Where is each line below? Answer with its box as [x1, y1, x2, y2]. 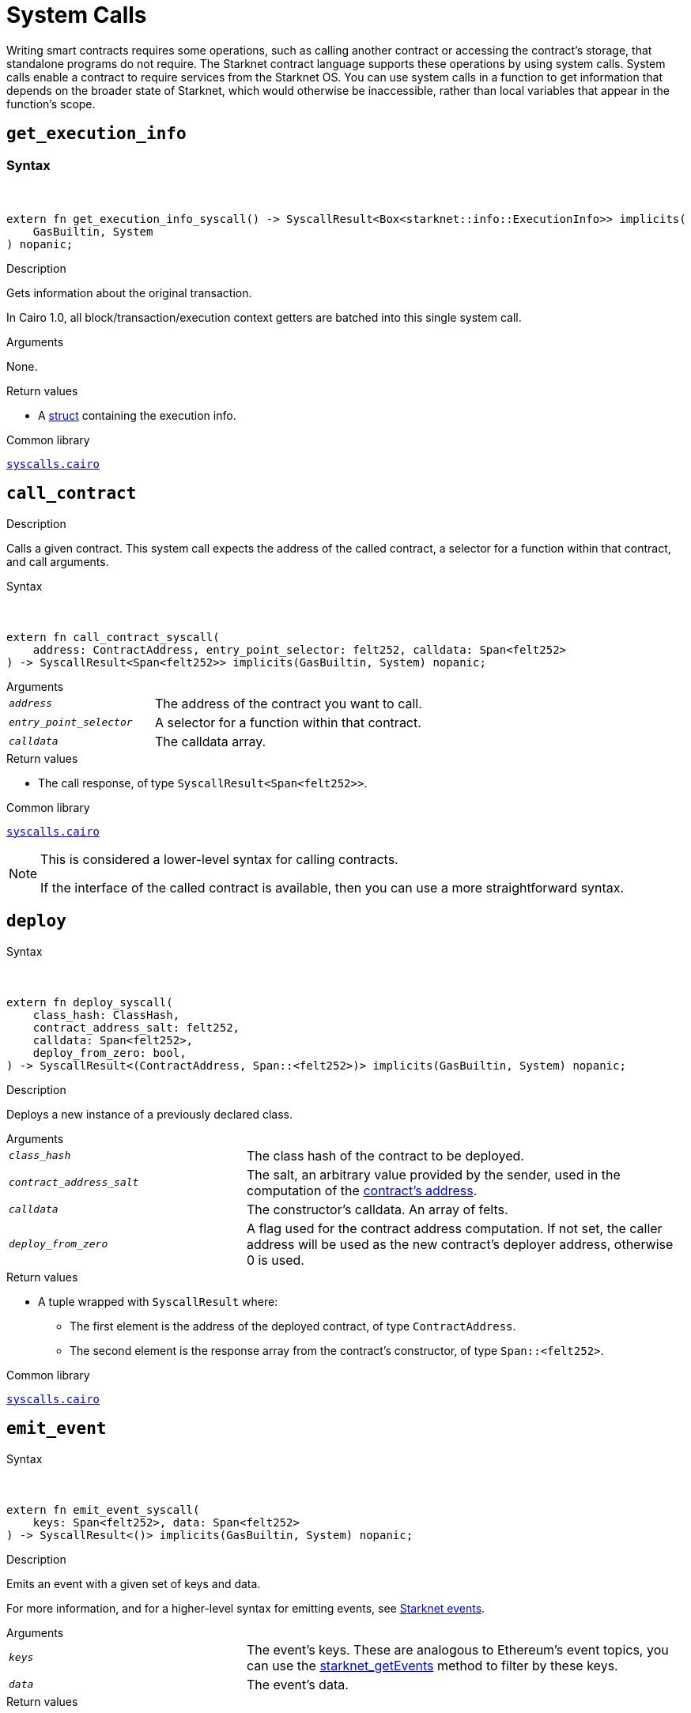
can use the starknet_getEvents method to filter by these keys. [246, 1657, 618, 1673]
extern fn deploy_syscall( [6, 995, 173, 1009]
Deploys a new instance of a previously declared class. [6, 1107, 293, 1121]
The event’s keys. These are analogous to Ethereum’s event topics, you [246, 1641, 669, 1658]
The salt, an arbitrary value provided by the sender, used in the [246, 1166, 621, 1183]
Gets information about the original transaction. [6, 285, 252, 300]
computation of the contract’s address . [246, 1182, 478, 1198]
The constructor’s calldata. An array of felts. [246, 1201, 508, 1217]
